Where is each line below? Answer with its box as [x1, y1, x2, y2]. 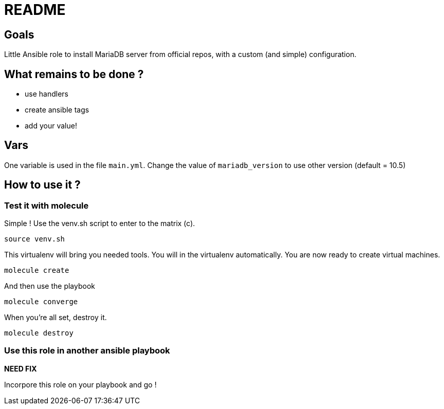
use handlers [25, 89, 68, 99]
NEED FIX [4, 364, 37, 373]
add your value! [25, 121, 77, 131]
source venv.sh [4, 235, 65, 244]
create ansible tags [25, 105, 89, 115]
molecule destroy [4, 329, 73, 338]
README [4, 1, 66, 18]
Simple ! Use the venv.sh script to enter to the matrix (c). [4, 219, 195, 228]
